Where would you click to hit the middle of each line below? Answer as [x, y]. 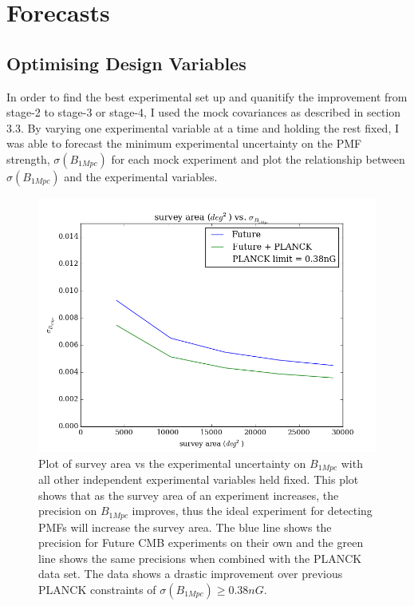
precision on [68, 511]
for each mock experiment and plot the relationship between [258, 158]
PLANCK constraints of [97, 590]
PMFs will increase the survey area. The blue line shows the [185, 527]
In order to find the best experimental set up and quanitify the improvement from [207, 96]
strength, [28, 158]
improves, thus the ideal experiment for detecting [252, 511]
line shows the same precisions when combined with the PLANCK [200, 558]
